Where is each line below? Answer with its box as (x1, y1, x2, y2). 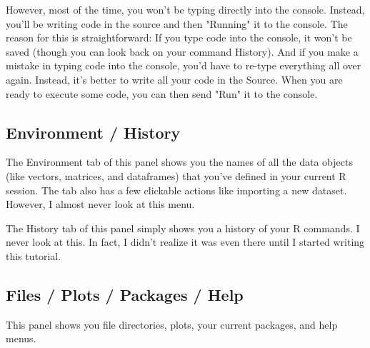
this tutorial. (6, 248, 61, 263)
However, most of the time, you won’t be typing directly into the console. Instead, (6, 2, 365, 16)
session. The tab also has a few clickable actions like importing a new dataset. (6, 182, 347, 197)
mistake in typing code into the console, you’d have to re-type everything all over (6, 58, 361, 73)
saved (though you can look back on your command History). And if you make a (6, 44, 359, 59)
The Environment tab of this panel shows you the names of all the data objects (6, 154, 353, 169)
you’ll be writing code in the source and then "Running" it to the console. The (6, 16, 348, 31)
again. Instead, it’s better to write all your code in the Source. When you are (6, 71, 343, 86)
